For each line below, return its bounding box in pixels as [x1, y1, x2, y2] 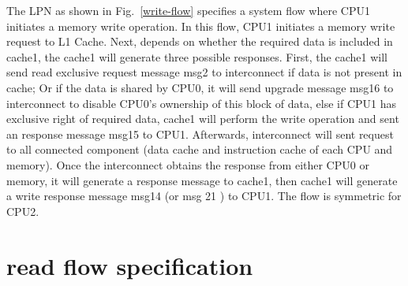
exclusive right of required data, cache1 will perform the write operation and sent [6, 110, 399, 127]
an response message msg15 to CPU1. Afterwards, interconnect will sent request [6, 125, 394, 142]
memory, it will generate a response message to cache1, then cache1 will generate [6, 172, 398, 188]
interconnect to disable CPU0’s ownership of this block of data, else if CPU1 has [6, 95, 397, 111]
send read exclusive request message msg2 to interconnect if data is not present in [6, 64, 402, 80]
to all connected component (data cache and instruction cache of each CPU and [6, 141, 393, 158]
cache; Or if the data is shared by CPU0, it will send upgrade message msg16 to [6, 79, 394, 95]
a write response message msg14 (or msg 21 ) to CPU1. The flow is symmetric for [6, 188, 402, 204]
